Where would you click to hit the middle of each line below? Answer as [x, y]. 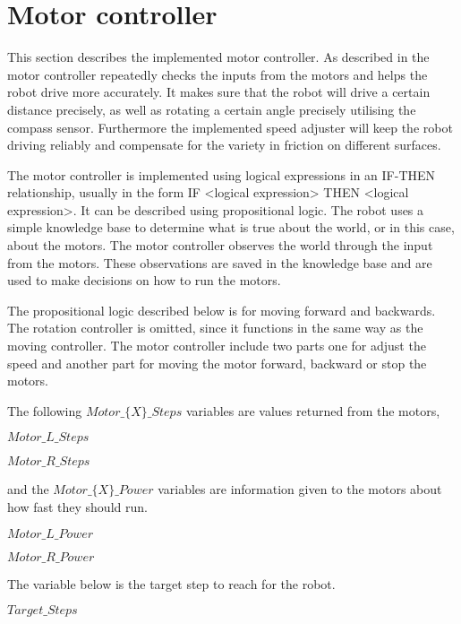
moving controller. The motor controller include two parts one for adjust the [217, 346]
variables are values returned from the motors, [313, 410]
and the [28, 489]
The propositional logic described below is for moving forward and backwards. [222, 310]
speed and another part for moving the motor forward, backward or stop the [217, 363]
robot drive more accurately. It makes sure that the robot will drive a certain [219, 92]
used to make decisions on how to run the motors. [144, 280]
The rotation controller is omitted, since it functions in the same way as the [215, 328]
